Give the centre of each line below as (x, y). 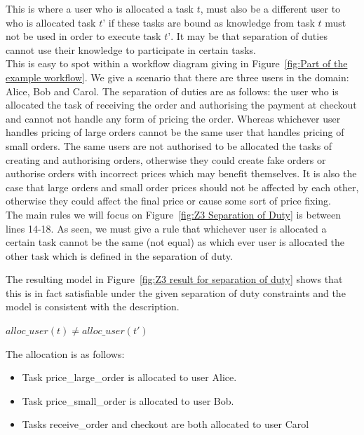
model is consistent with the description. (93, 306)
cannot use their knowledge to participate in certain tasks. (131, 49)
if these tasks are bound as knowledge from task (211, 22)
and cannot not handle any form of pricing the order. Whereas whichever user (173, 118)
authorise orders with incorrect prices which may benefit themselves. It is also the (181, 173)
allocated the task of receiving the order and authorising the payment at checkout (181, 105)
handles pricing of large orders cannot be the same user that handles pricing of (175, 132)
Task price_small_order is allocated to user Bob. (128, 400)
